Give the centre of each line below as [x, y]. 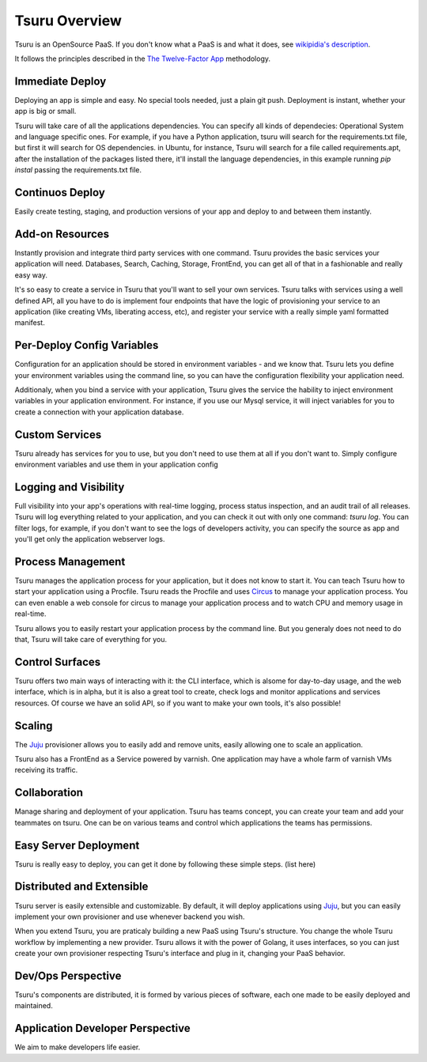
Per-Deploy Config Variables [87, 345]
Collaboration [49, 793]
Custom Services [58, 435]
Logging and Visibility [70, 487]
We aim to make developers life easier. [77, 1047]
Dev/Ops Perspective [68, 975]
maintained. [34, 1006]
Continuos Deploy [60, 193]
